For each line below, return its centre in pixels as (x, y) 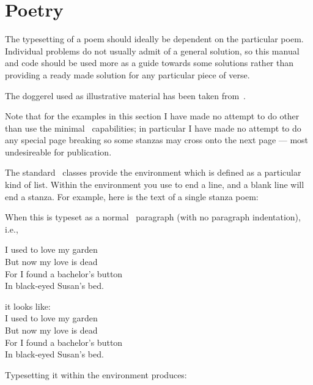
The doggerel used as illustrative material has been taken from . (126, 95)
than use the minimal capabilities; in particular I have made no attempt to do (153, 128)
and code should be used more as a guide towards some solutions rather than (149, 63)
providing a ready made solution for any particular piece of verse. (127, 74)
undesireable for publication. (58, 151)
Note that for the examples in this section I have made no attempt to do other (152, 116)
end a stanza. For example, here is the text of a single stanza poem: (132, 196)
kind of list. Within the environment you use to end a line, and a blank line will (155, 185)
